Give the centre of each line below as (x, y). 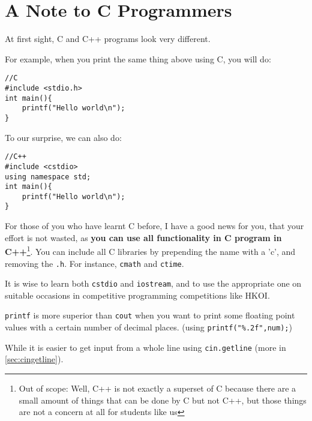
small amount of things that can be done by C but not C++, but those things (163, 400)
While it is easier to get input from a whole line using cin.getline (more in (145, 347)
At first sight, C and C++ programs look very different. (108, 39)
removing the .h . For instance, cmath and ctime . (94, 263)
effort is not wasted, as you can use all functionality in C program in (143, 237)
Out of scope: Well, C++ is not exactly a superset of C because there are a (157, 388)
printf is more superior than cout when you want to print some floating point (150, 315)
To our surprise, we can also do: (63, 137)
